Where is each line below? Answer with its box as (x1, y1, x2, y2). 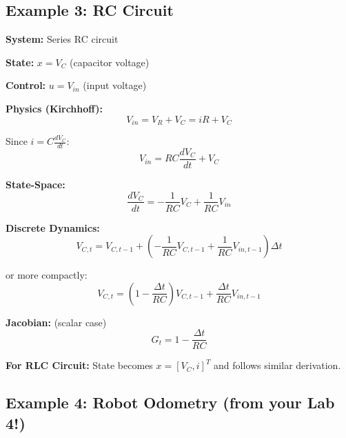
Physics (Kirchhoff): (6, 101, 103, 115)
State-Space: (6, 177, 65, 191)
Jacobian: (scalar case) (6, 315, 107, 329)
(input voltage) (83, 78, 147, 92)
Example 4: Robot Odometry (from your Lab (6, 392, 335, 413)
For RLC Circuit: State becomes (6, 358, 153, 372)
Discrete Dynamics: (6, 220, 100, 235)
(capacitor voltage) (70, 54, 150, 69)
